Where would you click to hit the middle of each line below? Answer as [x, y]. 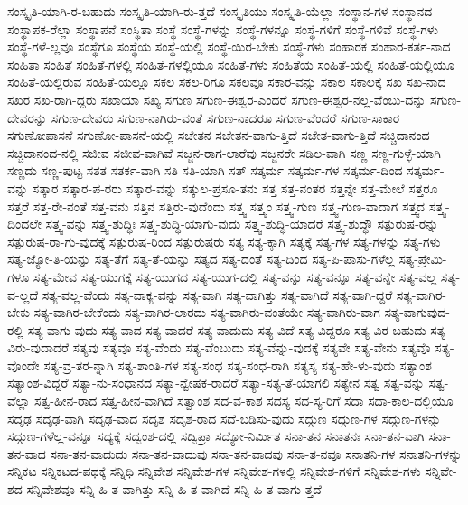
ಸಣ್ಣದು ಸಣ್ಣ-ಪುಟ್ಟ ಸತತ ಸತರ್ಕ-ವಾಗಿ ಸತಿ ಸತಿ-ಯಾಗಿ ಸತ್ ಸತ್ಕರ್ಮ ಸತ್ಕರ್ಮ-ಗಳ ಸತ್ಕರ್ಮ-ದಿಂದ [205, 170]
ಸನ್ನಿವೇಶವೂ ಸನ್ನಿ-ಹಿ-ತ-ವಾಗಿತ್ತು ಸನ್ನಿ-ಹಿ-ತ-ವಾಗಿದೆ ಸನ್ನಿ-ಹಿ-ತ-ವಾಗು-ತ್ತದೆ [174, 489]
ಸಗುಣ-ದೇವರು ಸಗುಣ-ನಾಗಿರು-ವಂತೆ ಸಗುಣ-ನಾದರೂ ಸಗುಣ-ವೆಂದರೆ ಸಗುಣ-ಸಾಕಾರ [225, 117]
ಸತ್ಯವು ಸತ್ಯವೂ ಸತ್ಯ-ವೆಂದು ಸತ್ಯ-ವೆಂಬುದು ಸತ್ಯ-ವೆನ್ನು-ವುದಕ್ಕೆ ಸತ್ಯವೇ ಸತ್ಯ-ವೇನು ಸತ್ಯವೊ [252, 347]
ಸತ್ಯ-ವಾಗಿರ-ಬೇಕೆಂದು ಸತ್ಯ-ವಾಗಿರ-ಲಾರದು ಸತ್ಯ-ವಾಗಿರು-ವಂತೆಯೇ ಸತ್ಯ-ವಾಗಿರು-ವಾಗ [207, 312]
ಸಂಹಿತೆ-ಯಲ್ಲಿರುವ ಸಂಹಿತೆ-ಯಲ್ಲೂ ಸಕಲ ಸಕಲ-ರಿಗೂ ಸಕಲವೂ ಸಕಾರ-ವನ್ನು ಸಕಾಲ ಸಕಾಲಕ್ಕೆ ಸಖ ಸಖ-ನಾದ [227, 82]
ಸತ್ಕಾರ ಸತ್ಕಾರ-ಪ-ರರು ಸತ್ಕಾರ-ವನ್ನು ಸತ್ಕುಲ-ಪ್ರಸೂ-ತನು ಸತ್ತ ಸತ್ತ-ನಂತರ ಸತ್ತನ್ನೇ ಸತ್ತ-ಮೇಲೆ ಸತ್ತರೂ [235, 187]
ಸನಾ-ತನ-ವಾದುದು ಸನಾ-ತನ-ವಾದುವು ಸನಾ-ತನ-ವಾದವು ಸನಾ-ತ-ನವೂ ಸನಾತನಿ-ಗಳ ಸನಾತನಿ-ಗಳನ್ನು [256, 453]
